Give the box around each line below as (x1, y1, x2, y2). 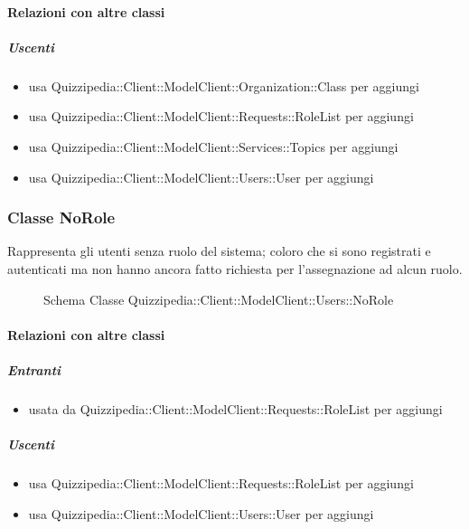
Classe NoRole (7, 206, 116, 229)
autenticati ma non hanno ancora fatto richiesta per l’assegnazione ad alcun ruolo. (7, 259, 463, 278)
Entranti (7, 360, 61, 379)
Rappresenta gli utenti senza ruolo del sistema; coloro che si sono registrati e (7, 241, 431, 260)
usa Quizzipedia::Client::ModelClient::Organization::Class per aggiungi (28, 76, 419, 95)
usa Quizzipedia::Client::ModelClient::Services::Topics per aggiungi (28, 137, 399, 156)
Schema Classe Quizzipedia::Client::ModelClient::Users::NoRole (43, 289, 394, 308)
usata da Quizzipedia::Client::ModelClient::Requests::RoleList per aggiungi (28, 399, 443, 418)
